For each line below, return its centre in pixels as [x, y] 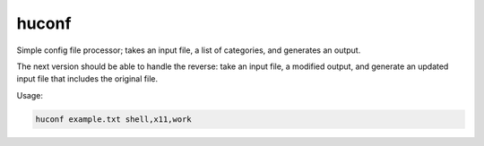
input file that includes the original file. [87, 79]
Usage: [30, 95]
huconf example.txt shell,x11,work [113, 119]
